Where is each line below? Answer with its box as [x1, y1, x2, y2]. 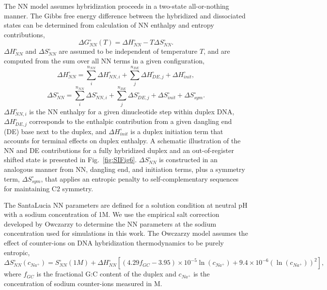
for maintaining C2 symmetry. [4, 183, 93, 193]
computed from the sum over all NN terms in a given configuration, [4, 55, 205, 65]
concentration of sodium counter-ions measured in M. [4, 278, 162, 288]
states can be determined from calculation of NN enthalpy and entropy [4, 20, 214, 30]
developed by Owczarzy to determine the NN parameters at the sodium [4, 218, 217, 229]
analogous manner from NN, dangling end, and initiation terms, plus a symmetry [4, 164, 245, 174]
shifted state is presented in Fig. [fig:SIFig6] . [4, 154, 137, 165]
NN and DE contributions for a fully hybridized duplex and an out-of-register [4, 145, 234, 155]
